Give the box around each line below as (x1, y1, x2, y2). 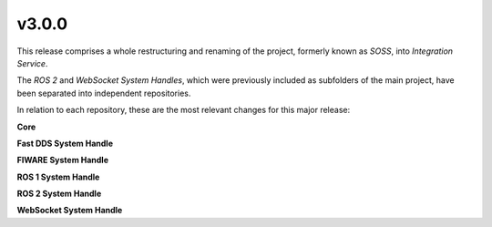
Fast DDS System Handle (16, 138, 114, 149)
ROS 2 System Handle (16, 188, 102, 200)
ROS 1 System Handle (16, 171, 100, 182)
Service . (16, 57, 48, 68)
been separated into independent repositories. (16, 88, 191, 98)
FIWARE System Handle (16, 155, 109, 166)
